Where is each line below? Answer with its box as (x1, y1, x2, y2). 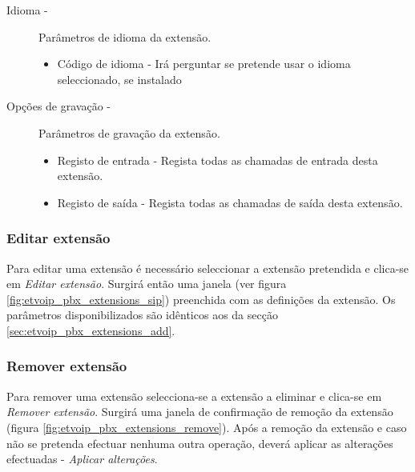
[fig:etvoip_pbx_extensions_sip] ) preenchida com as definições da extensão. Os (6, 290, 396, 307)
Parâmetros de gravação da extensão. (38, 124, 220, 141)
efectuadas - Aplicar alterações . (6, 450, 158, 467)
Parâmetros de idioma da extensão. (38, 28, 212, 45)
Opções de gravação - (6, 98, 111, 114)
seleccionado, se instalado (57, 70, 182, 87)
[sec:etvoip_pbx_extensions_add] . (6, 322, 175, 338)
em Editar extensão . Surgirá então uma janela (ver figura (6, 275, 287, 292)
